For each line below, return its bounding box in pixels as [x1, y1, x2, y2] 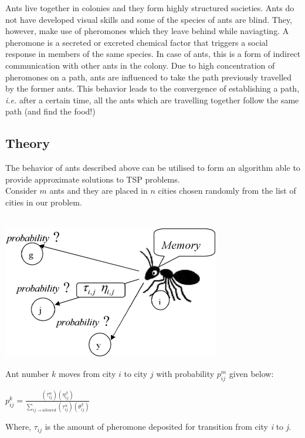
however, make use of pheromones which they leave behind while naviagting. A [5, 25, 289, 37]
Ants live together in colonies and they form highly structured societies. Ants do [5, 2, 294, 14]
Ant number [5, 367, 49, 379]
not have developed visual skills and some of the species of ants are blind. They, [5, 13, 293, 25]
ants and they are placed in [49, 184, 148, 197]
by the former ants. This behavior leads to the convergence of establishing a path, [5, 82, 300, 95]
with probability [156, 367, 215, 379]
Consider [5, 184, 37, 197]
